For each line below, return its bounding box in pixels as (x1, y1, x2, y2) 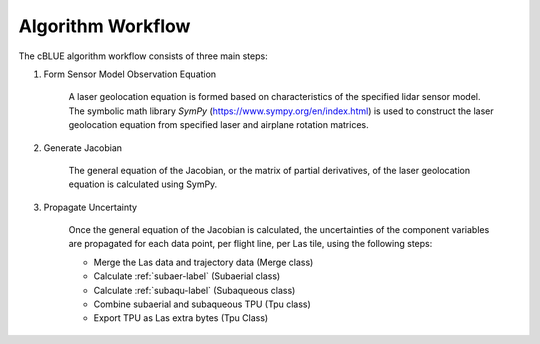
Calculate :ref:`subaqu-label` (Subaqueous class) (93, 284, 296, 296)
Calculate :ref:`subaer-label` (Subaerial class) (93, 270, 281, 282)
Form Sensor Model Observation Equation (43, 68, 217, 80)
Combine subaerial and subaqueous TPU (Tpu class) (93, 298, 312, 310)
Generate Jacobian (43, 141, 123, 154)
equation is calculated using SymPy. (68, 178, 218, 190)
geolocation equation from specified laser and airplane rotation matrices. (68, 119, 369, 131)
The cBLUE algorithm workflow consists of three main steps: (18, 50, 269, 62)
